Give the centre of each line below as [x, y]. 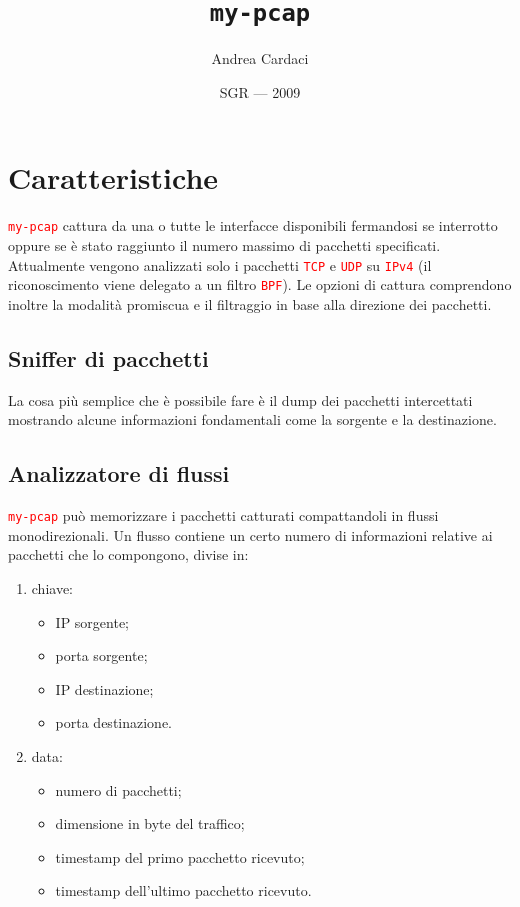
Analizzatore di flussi [119, 473]
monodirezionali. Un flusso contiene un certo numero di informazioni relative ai [250, 534]
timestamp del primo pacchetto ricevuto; [180, 856]
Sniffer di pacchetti [108, 357]
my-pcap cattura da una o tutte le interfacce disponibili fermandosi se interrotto [253, 225]
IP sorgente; [92, 621]
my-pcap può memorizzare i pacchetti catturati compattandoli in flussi [223, 515]
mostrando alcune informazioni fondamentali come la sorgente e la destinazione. [252, 419]
